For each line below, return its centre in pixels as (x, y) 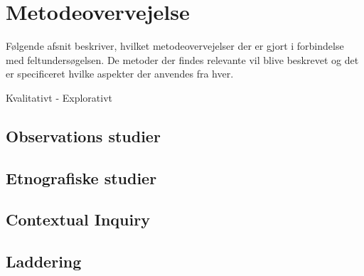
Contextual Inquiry (78, 219)
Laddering (44, 261)
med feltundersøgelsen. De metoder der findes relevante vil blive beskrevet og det (182, 59)
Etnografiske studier (81, 177)
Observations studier (83, 136)
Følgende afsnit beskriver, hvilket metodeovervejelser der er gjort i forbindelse (175, 46)
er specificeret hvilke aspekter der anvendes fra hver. (120, 74)
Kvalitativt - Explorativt (59, 97)
